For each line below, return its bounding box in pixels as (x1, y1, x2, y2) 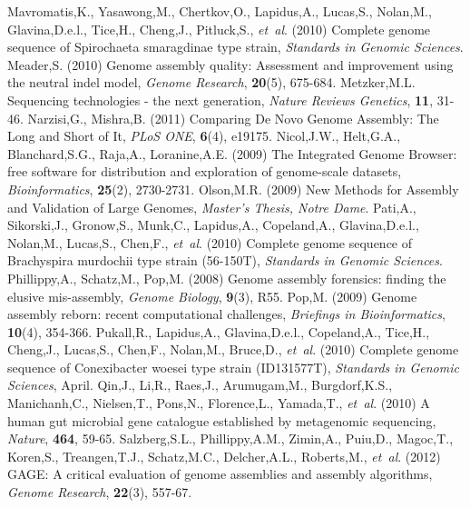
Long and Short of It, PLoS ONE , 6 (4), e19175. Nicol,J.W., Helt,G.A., (7, 126, 401, 145)
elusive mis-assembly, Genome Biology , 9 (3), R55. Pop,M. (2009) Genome (7, 286, 417, 305)
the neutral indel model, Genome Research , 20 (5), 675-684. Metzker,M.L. (7, 73, 416, 92)
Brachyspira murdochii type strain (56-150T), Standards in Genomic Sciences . (7, 251, 443, 270)
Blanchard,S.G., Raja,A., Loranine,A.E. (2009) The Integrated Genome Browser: (7, 144, 457, 163)
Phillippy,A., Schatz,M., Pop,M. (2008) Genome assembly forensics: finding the (7, 268, 446, 287)
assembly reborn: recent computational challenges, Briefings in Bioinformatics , (7, 304, 446, 324)
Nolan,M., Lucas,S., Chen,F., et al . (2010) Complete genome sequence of (7, 233, 413, 252)
